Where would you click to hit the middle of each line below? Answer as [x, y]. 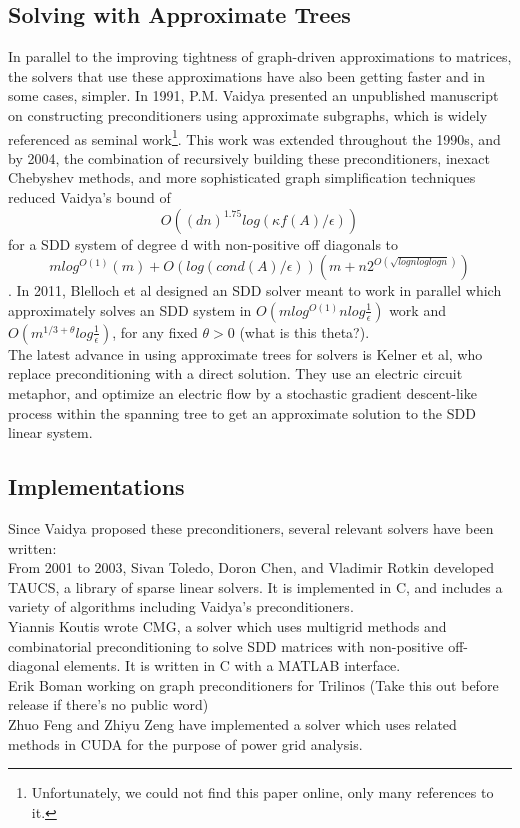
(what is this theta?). [304, 331]
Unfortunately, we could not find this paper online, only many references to [262, 792]
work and [417, 309]
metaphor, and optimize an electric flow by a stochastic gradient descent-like [242, 392]
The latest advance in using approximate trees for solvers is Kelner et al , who [245, 353]
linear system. [50, 432]
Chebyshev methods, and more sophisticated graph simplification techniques [242, 177]
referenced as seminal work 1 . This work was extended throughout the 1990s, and [254, 137]
